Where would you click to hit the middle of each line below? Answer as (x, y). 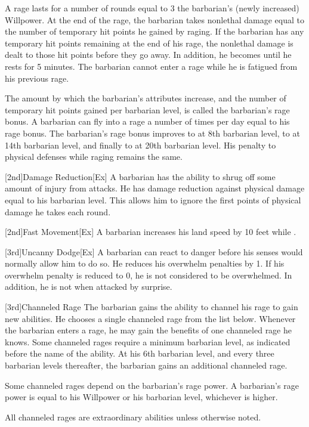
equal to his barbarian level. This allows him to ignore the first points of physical (153, 199)
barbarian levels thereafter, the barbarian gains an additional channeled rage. (146, 365)
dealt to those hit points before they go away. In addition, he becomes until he (148, 55)
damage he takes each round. (58, 211)
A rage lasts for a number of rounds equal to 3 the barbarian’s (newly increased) (152, 8)
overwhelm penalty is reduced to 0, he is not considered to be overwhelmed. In (149, 275)
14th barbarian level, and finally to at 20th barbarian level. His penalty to (140, 145)
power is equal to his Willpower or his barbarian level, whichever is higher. (141, 397)
